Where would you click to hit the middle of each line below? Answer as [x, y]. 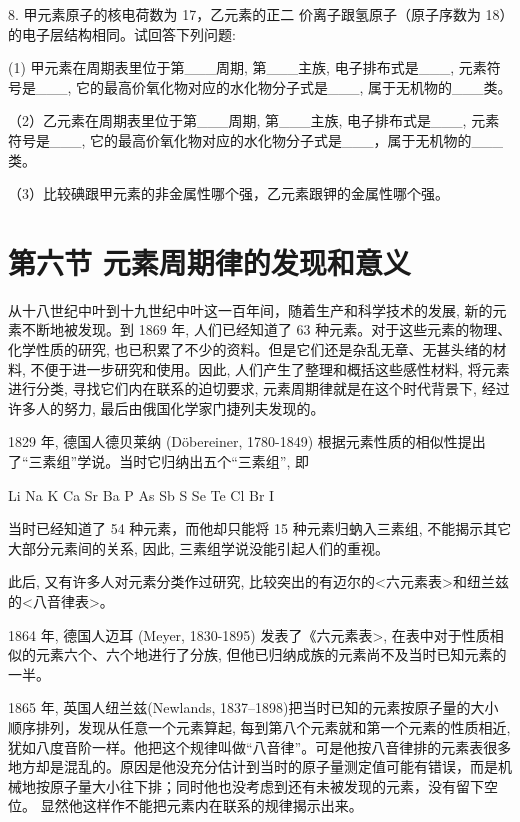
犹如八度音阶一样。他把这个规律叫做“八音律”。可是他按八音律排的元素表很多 [260, 746]
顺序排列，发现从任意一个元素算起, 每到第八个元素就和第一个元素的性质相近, [259, 726]
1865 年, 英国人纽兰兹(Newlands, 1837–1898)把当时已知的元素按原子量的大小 [253, 707]
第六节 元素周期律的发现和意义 [209, 261]
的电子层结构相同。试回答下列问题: [122, 33]
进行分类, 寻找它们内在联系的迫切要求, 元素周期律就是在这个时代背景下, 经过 [259, 388]
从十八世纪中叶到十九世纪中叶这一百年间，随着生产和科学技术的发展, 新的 [250, 309]
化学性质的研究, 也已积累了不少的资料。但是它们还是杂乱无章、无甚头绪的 [250, 349]
